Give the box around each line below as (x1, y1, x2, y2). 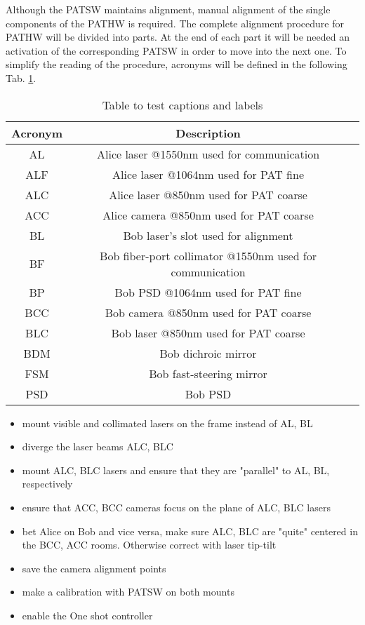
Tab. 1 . (6, 70, 36, 85)
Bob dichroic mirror (159, 344, 257, 361)
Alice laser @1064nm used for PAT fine (112, 166, 305, 182)
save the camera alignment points (22, 560, 166, 575)
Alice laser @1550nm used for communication (96, 145, 320, 162)
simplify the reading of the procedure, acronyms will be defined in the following (6, 57, 347, 72)
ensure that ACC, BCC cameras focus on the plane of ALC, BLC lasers (22, 499, 331, 514)
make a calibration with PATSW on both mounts (22, 584, 234, 599)
